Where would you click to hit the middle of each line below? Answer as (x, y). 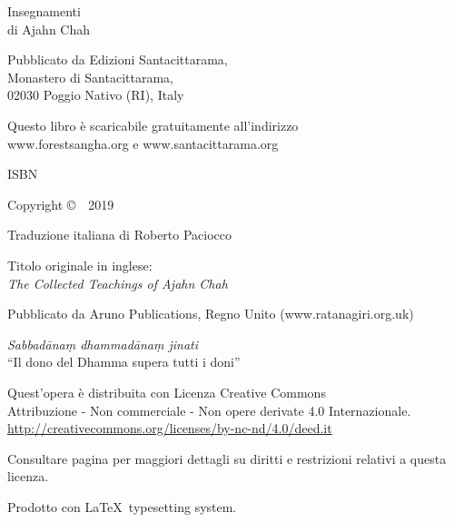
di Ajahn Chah (49, 29)
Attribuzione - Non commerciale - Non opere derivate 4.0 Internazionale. (209, 410)
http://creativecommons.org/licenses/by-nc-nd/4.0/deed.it (170, 428)
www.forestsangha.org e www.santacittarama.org (143, 143)
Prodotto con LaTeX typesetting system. (122, 506)
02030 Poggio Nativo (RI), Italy (96, 95)
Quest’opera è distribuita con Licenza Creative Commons (167, 392)
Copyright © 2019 (61, 204)
